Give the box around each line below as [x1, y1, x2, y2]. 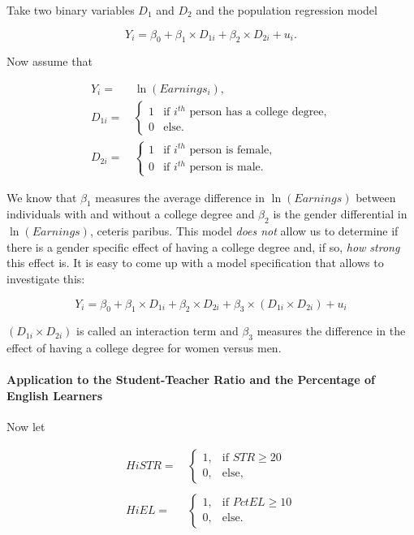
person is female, [189, 144, 273, 156]
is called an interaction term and [76, 322, 239, 339]
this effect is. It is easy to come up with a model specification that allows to [6, 254, 384, 271]
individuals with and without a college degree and [6, 205, 255, 222]
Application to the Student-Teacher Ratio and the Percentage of [6, 371, 375, 388]
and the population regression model [196, 2, 377, 18]
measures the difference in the [257, 322, 406, 339]
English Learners [6, 386, 103, 403]
